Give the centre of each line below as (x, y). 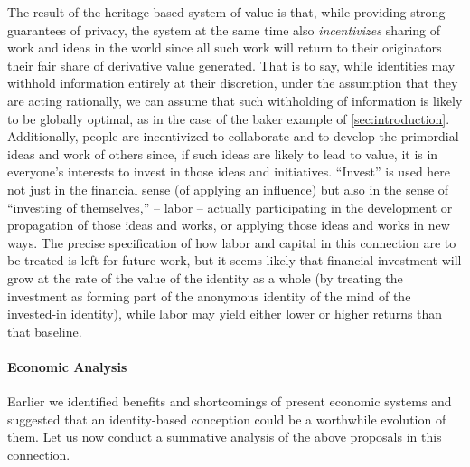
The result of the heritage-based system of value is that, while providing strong (226, 12)
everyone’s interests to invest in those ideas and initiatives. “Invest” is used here (229, 172)
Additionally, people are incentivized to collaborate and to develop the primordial (233, 136)
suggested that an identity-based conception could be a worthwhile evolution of (227, 419)
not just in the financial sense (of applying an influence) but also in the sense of (228, 189)
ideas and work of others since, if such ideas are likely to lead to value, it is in (223, 153)
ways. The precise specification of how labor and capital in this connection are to (232, 242)
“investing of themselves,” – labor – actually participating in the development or (230, 207)
